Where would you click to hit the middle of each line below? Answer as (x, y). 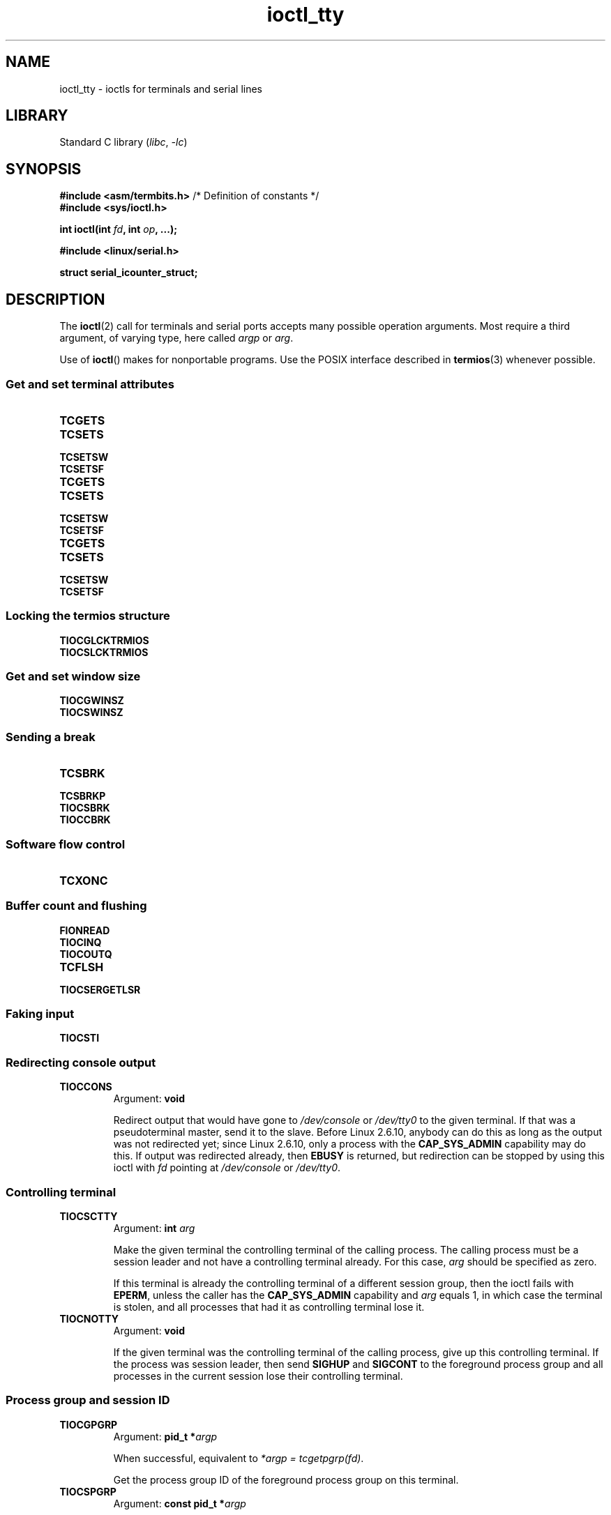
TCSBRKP (83, 796)
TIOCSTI (80, 1038)
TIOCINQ (81, 942)
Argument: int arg (154, 1228)
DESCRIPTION (55, 299)
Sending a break (51, 737)
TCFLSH (82, 967)
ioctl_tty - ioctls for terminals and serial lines (161, 89)
